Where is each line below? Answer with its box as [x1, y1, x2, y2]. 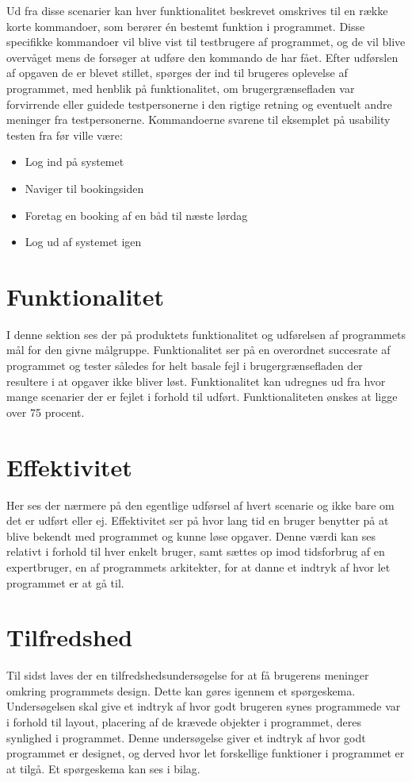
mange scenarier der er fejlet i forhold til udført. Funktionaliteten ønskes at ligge [6, 388, 398, 405]
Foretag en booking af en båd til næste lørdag [25, 206, 248, 223]
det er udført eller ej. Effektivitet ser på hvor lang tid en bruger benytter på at [6, 512, 389, 529]
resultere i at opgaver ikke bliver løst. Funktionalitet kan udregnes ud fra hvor [6, 372, 386, 389]
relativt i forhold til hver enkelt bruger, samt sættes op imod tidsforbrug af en [6, 543, 385, 560]
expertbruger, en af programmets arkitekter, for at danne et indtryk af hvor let [6, 558, 391, 575]
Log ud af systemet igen [25, 233, 142, 250]
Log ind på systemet [25, 153, 124, 170]
